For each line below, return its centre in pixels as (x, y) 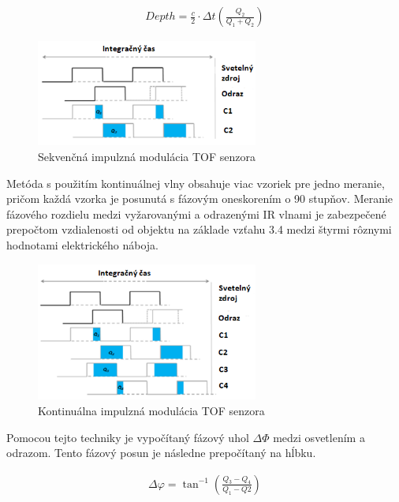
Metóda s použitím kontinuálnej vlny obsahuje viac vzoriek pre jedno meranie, (196, 183)
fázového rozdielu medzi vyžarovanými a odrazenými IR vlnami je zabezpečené (196, 214)
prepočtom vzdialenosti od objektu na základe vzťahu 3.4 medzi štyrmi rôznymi (199, 229)
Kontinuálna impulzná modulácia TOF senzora (151, 410)
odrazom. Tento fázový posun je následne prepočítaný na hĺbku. (161, 453)
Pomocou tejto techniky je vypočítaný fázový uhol (128, 437)
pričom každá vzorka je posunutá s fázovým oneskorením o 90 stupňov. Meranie (200, 199)
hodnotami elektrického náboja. (82, 244)
